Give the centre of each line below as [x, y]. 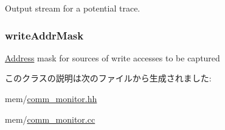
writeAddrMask [44, 35]
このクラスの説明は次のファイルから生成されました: [108, 78]
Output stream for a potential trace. [73, 8]
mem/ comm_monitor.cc [50, 119]
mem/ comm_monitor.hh [51, 98]
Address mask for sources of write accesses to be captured [112, 57]
